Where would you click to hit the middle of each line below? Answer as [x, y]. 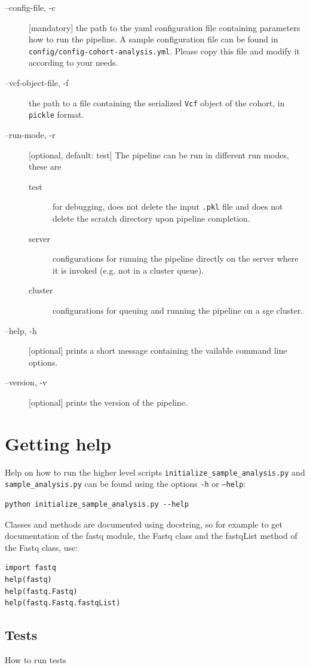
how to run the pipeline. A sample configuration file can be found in [154, 39]
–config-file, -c [30, 7]
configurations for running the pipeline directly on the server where [176, 258]
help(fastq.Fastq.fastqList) [63, 603]
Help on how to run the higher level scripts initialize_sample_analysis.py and [155, 472]
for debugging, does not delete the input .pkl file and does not [168, 206]
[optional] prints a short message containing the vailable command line [158, 350]
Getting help [58, 443]
